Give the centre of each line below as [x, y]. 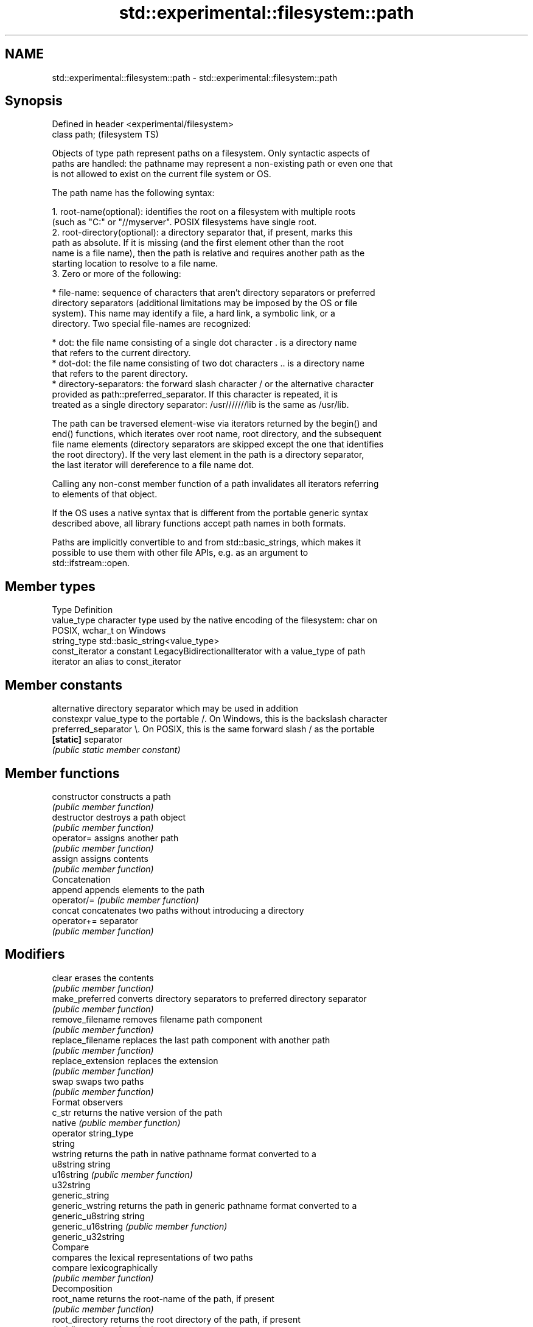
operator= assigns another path [115, 838]
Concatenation [81, 879]
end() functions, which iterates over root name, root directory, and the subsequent [217, 434]
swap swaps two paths [98, 1081]
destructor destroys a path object [119, 817]
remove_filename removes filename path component [157, 1019]
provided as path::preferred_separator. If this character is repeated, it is [195, 394]
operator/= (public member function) [125, 900]
